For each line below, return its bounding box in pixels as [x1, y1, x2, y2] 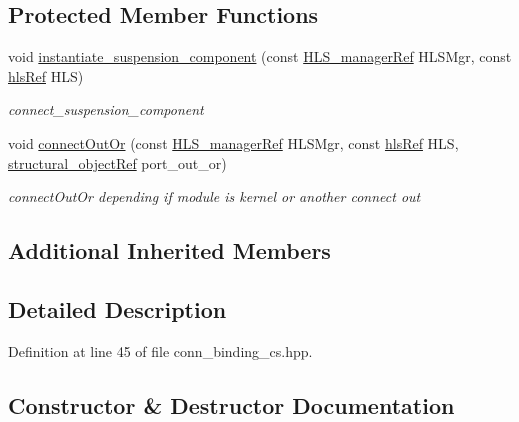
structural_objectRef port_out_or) [8, 152, 227, 173]
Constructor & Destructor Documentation [8, 389, 455, 420]
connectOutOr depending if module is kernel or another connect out [8, 186, 421, 207]
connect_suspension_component [8, 99, 204, 120]
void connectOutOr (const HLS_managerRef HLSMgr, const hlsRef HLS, [8, 132, 459, 153]
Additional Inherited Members [8, 235, 331, 266]
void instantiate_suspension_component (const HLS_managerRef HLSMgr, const [8, 46, 512, 67]
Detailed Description [8, 293, 227, 324]
